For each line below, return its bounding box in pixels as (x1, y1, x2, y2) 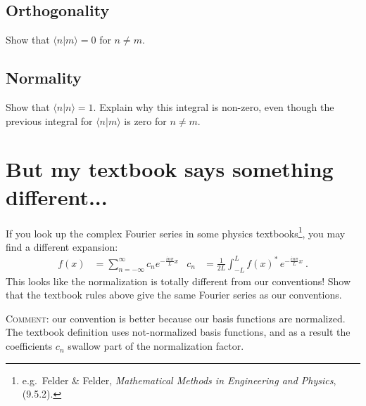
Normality (6, 67, 82, 89)
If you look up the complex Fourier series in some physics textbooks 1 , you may (6, 223, 346, 240)
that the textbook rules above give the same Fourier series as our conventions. (6, 287, 342, 302)
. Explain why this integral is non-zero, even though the (93, 100, 334, 114)
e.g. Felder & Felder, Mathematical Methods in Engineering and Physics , (22, 372, 336, 387)
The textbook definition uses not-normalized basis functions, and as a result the (6, 325, 351, 339)
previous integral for (6, 113, 93, 128)
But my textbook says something (6, 155, 334, 183)
